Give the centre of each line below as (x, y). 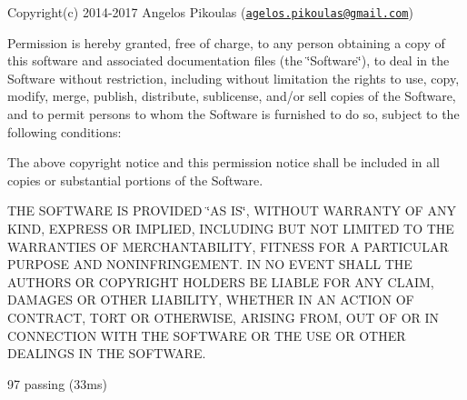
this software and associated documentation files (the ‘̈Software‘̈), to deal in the (229, 60)
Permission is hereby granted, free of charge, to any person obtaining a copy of (226, 42)
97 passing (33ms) (57, 383)
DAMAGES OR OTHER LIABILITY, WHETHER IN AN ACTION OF (211, 300)
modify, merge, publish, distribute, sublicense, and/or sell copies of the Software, (232, 96)
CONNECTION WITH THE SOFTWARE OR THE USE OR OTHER (207, 335)
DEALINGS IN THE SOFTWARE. (107, 353)
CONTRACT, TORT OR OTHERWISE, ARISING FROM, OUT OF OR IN (224, 317)
